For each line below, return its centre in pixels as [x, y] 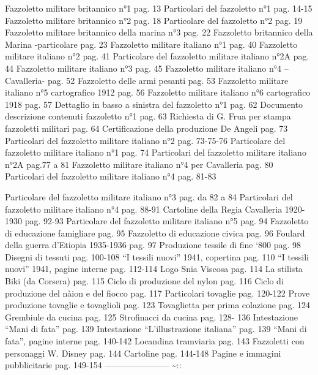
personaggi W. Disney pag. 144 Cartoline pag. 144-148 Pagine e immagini [143, 353]
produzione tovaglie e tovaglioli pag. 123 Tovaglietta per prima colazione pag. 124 [158, 305]
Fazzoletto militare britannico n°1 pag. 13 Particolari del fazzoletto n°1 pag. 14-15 [159, 8]
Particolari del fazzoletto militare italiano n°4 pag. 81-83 [111, 176]
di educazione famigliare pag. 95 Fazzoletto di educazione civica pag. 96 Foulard [155, 233]
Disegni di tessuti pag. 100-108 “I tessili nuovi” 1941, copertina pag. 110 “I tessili [157, 256]
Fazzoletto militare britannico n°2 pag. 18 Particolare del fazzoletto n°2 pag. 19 [154, 20]
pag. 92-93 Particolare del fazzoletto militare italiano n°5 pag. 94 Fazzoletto [167, 221]
